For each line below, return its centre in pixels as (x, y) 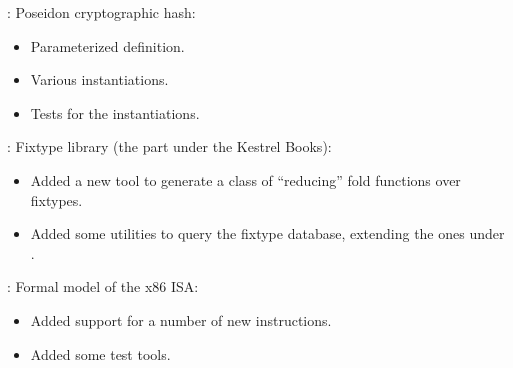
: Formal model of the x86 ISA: (103, 286)
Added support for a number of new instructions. (181, 319)
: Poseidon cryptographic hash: (101, 12)
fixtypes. (56, 199)
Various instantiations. (99, 79)
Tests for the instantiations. (115, 112)
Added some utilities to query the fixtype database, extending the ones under (267, 233)
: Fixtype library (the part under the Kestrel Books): (169, 146)
